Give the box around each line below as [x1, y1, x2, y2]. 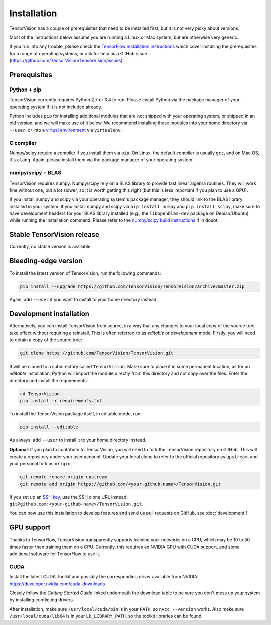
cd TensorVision [20, 391, 60, 397]
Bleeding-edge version [9, 257, 83, 265]
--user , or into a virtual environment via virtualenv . [9, 127, 122, 133]
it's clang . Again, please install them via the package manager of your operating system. [9, 157, 194, 163]
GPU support [9, 523, 51, 532]
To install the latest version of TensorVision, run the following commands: [9, 270, 161, 276]
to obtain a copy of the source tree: [9, 337, 82, 343]
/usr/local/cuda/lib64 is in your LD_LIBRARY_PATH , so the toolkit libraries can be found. [9, 613, 203, 619]
